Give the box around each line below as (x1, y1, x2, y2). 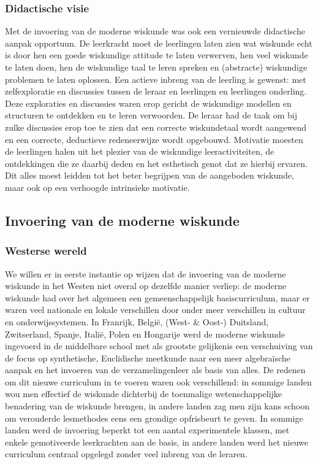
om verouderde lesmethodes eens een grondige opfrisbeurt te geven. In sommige (5, 411, 303, 424)
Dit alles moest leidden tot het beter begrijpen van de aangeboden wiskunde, (5, 169, 294, 182)
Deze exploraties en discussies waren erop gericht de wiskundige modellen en (5, 96, 292, 109)
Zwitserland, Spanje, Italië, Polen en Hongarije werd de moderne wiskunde (5, 327, 286, 340)
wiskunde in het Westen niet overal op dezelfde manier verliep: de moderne (5, 279, 287, 292)
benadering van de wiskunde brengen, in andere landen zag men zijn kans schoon (5, 400, 309, 412)
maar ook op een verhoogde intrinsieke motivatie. (5, 180, 190, 193)
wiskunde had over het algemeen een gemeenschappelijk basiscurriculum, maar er (5, 291, 310, 304)
